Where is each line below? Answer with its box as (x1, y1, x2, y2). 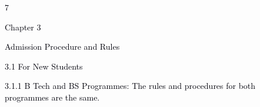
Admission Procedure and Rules (5, 40, 120, 53)
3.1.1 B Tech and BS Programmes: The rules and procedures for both (5, 80, 256, 92)
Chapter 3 (5, 20, 41, 33)
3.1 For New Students (5, 60, 83, 72)
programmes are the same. (5, 91, 100, 103)
